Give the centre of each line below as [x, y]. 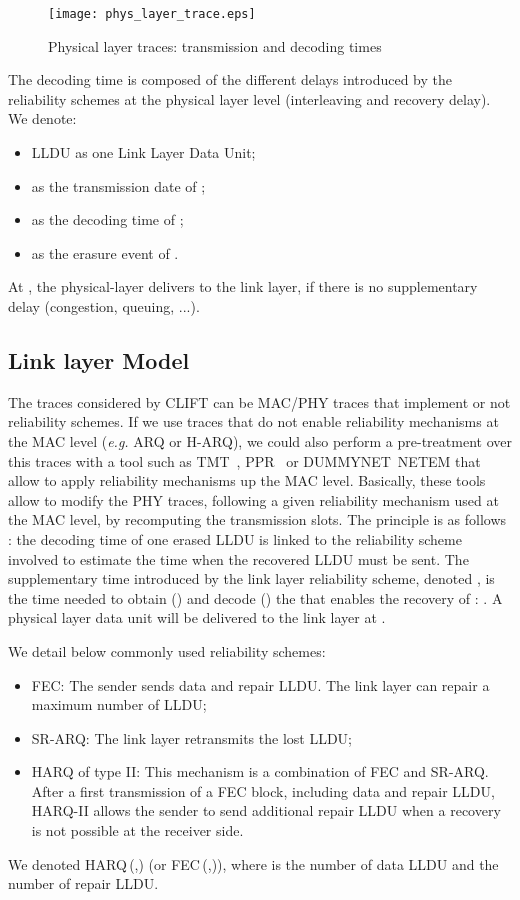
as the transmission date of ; [118, 185]
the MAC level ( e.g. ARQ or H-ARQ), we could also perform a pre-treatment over [260, 440]
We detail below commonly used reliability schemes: [167, 650]
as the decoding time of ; [107, 219]
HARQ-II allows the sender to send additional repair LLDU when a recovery [266, 810]
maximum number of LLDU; [119, 704]
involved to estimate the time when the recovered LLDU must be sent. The [238, 558]
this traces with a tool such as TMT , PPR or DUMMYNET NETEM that [244, 460]
